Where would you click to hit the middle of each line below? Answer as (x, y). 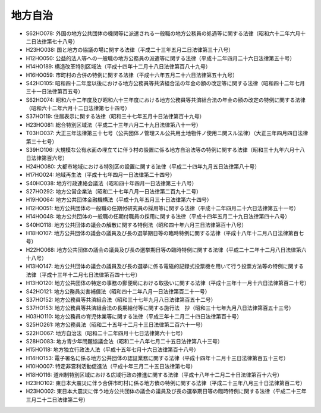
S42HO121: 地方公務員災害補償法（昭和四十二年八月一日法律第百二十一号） (118, 291)
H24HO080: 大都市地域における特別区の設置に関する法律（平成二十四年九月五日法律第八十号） (143, 166)
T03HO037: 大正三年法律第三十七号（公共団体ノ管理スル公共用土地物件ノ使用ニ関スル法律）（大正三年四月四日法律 (167, 133)
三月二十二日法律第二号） (57, 399)
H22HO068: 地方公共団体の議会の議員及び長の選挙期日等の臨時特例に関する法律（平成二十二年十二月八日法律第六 (166, 249)
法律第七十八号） (57, 41)
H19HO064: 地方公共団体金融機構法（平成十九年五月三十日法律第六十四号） (119, 200)
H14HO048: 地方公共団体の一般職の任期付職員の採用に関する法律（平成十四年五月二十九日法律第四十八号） (158, 217)
